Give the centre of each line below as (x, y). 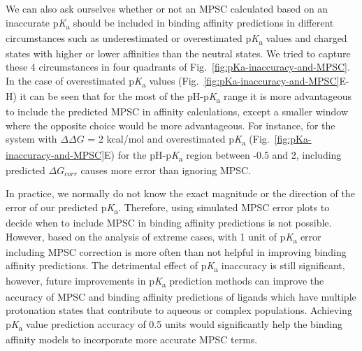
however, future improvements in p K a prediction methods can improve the (165, 282)
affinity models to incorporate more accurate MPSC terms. (132, 339)
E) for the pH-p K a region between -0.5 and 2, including (223, 155)
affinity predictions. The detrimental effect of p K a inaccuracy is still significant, (175, 266)
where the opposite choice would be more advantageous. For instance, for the (171, 125)
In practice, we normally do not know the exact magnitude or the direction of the (180, 193)
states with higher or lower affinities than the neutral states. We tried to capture (178, 53)
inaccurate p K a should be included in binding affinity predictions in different (170, 23)
